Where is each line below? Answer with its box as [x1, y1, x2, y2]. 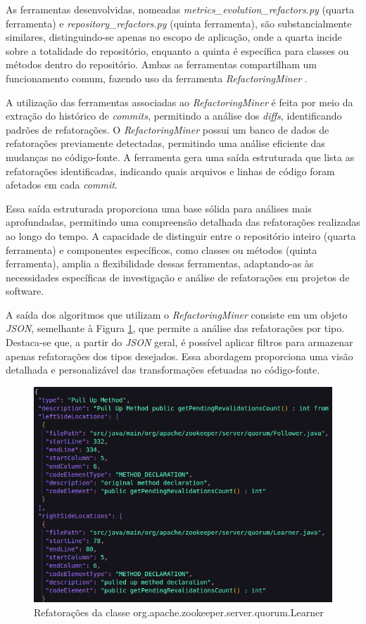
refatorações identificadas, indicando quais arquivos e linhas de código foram [6, 163, 335, 178]
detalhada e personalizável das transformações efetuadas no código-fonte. [6, 362, 320, 377]
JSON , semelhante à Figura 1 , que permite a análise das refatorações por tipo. [6, 321, 345, 336]
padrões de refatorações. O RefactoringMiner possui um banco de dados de [6, 122, 329, 136]
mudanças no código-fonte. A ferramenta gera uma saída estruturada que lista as [6, 149, 355, 164]
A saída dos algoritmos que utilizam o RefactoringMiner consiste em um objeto [6, 307, 348, 321]
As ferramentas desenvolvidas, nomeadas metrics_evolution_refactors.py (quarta [6, 2, 355, 16]
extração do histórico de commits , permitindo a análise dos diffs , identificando [6, 108, 342, 123]
